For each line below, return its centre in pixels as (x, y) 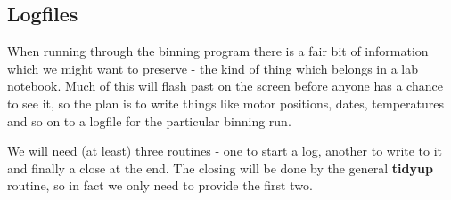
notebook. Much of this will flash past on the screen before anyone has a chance (225, 86)
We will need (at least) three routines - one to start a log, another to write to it (225, 151)
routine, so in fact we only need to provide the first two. (160, 185)
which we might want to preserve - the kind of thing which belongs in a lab (213, 68)
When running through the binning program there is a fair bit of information (218, 51)
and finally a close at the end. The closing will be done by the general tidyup (220, 168)
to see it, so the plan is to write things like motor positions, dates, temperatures (225, 103)
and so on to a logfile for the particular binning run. (149, 120)
